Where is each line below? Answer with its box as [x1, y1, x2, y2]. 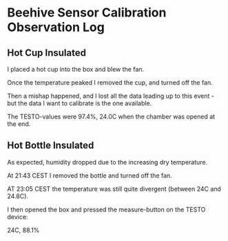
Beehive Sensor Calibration [7, 5, 167, 21]
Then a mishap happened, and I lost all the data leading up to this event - [7, 92, 215, 100]
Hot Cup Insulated [7, 47, 86, 59]
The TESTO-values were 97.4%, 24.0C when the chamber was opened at [7, 112, 216, 120]
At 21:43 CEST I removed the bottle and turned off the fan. [7, 171, 172, 180]
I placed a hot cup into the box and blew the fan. [7, 65, 145, 73]
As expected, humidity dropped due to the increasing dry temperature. [7, 158, 208, 166]
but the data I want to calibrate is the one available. [7, 99, 152, 107]
